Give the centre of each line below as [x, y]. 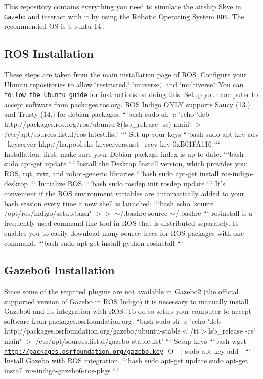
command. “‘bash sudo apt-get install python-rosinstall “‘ [94, 243]
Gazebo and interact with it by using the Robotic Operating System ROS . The [124, 16]
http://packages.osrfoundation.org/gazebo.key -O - [91, 350]
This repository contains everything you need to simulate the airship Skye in [123, 6]
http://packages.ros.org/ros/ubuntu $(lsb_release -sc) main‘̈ [98, 124]
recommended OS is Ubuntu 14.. [55, 26]
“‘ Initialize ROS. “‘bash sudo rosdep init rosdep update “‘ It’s [128, 183]
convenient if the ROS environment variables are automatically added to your [124, 193]
